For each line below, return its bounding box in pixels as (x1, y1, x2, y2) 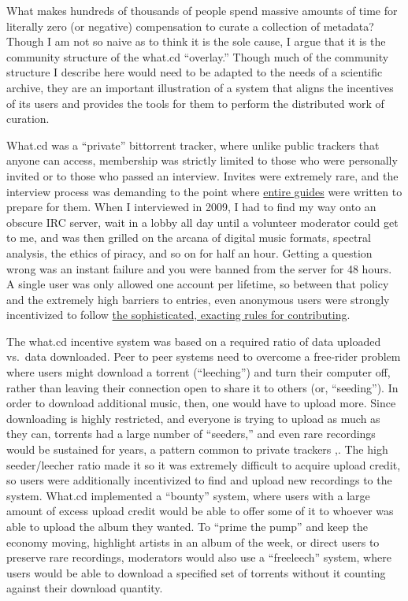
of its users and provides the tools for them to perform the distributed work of (6, 95, 384, 111)
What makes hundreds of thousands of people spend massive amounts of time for (6, 2, 398, 18)
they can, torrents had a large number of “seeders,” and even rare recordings (6, 425, 376, 442)
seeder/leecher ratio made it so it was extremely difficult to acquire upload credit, (6, 456, 401, 473)
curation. (6, 110, 50, 127)
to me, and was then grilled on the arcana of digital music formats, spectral (6, 229, 371, 246)
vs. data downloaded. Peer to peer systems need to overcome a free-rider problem (6, 348, 401, 365)
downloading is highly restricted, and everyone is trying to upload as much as (6, 410, 380, 426)
